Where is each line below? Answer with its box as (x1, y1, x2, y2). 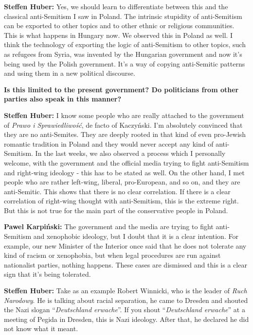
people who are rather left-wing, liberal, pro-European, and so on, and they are (4, 177, 240, 187)
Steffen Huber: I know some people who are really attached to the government (4, 110, 244, 120)
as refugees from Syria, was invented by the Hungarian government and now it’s (4, 49, 242, 59)
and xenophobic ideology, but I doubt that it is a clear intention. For (33, 231, 238, 241)
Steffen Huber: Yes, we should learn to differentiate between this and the (4, 1, 228, 11)
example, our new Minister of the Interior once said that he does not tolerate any (4, 240, 247, 251)
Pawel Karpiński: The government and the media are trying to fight (4, 221, 214, 232)
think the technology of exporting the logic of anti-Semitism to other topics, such (4, 39, 246, 50)
